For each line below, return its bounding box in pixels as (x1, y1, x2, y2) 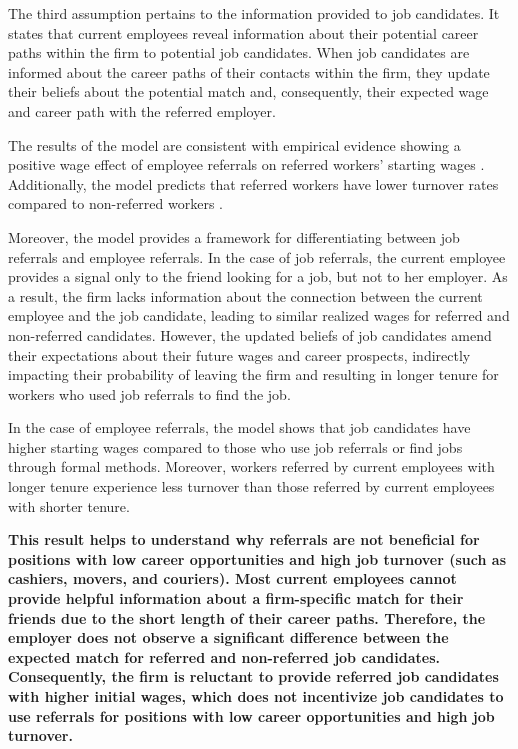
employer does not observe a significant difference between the (8, 627, 449, 648)
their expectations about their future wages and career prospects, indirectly (8, 344, 471, 365)
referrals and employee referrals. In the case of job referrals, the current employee (8, 246, 506, 267)
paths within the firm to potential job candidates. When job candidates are (8, 42, 470, 63)
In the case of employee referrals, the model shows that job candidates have (8, 417, 471, 438)
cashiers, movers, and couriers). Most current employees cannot (8, 568, 457, 589)
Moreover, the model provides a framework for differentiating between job (8, 226, 460, 247)
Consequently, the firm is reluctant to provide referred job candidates (8, 666, 499, 687)
